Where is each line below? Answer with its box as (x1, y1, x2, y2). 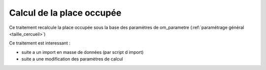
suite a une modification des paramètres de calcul (21, 56, 123, 62)
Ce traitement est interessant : (9, 40, 71, 46)
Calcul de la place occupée (9, 7, 122, 18)
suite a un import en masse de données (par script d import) (21, 49, 144, 55)
